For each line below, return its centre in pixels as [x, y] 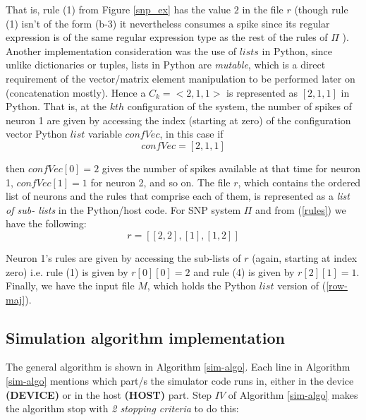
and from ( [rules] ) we [301, 209]
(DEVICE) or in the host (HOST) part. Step [109, 394]
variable [105, 134]
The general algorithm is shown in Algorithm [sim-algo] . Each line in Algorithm [178, 367]
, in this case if [191, 134]
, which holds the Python [202, 286]
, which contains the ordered [299, 182]
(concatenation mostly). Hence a [76, 92]
